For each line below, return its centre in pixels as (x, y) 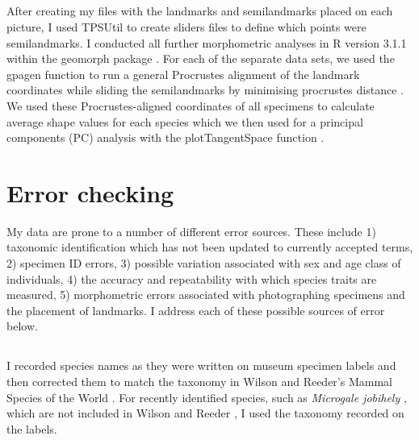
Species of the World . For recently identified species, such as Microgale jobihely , (207, 397)
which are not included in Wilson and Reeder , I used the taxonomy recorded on (205, 413)
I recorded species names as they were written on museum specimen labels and (201, 365)
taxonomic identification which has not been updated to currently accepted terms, (210, 247)
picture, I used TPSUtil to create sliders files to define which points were (186, 26)
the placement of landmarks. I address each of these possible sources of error (196, 310)
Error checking (90, 192)
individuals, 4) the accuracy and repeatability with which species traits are (192, 278)
